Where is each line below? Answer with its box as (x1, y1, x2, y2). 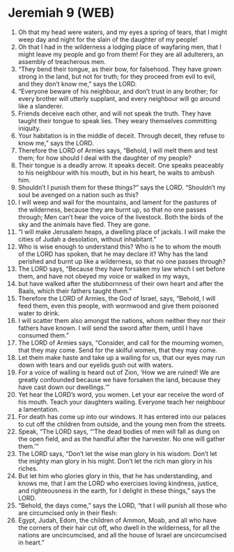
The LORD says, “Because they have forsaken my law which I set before (17, 265, 226, 273)
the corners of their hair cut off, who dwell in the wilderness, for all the (17, 523, 220, 532)
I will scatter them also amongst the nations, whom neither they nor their (17, 316, 226, 324)
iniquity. (17, 124, 41, 132)
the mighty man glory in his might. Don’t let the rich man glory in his (17, 457, 213, 465)
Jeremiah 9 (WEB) (8, 5, 115, 21)
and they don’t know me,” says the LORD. (17, 79, 137, 88)
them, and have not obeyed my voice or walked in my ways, (17, 271, 190, 280)
